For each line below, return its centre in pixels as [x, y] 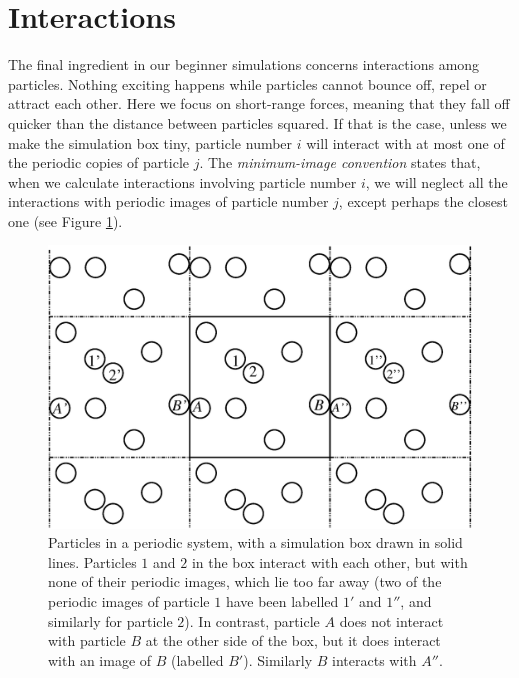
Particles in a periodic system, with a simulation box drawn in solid [255, 542]
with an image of [100, 659]
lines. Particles [92, 561]
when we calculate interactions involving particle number [182, 181]
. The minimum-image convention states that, [340, 162]
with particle [87, 640]
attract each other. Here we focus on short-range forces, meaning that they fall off [259, 103]
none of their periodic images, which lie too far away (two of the [245, 581]
